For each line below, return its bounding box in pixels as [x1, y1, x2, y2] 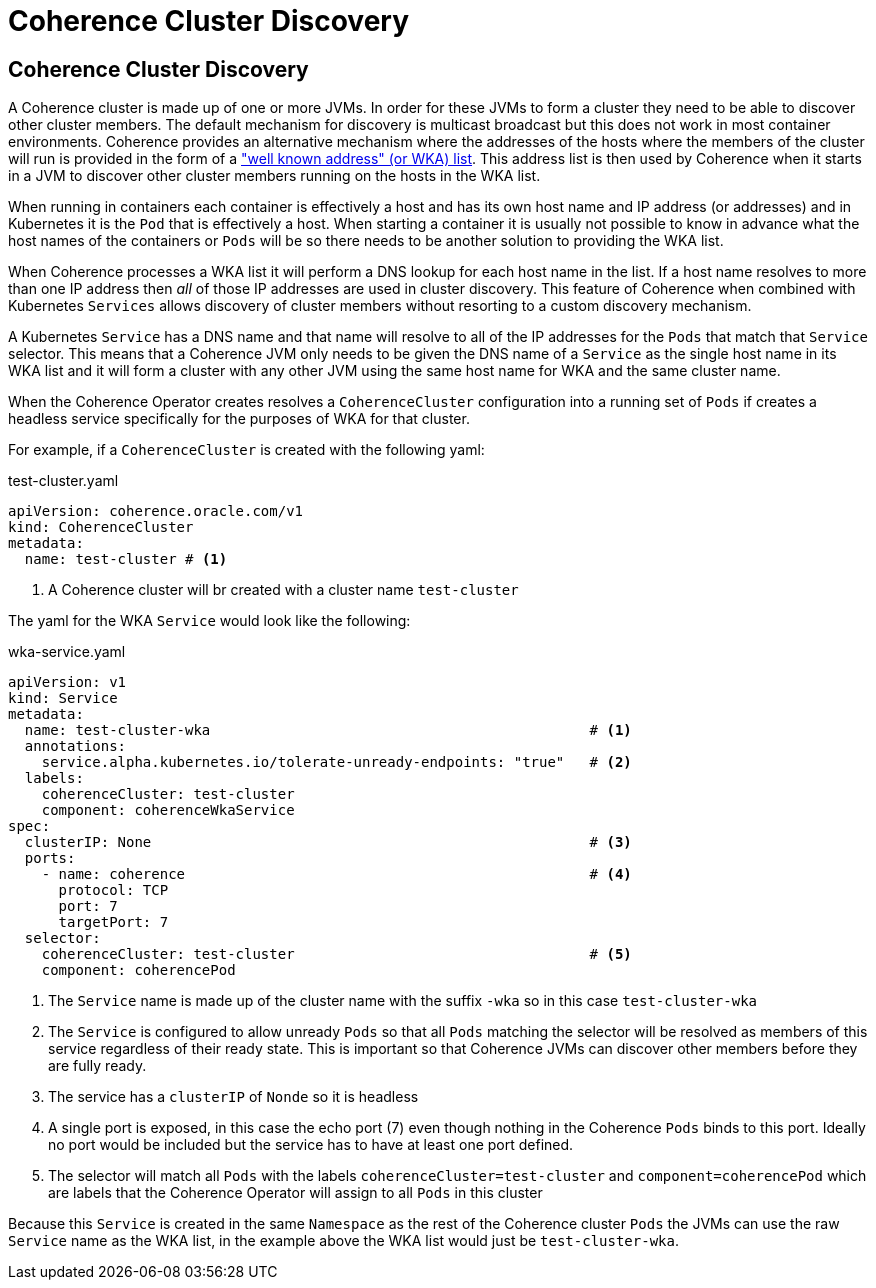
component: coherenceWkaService [41, 802, 295, 819]
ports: [24, 850, 76, 867]
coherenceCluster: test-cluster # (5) [41, 946, 632, 963]
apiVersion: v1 [8, 674, 127, 691]
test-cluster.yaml [8, 472, 119, 490]
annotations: [24, 738, 127, 755]
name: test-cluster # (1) [24, 551, 228, 568]
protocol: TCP [58, 882, 169, 899]
